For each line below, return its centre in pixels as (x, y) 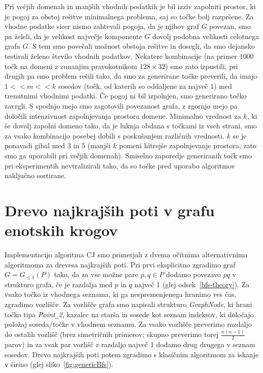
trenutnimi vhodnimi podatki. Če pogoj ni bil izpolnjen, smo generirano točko (126, 96)
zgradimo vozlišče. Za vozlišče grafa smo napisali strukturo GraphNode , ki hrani (128, 304)
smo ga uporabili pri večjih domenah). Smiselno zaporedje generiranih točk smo (128, 155)
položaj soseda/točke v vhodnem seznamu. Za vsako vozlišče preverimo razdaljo (128, 324)
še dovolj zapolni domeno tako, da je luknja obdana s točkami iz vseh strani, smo (131, 126)
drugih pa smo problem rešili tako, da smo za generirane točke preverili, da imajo (131, 76)
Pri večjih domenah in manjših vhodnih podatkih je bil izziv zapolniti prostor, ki (130, 6)
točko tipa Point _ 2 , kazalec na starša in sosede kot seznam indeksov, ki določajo (129, 314)
